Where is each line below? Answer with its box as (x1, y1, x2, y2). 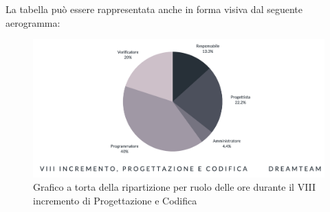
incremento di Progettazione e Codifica (33, 193, 197, 207)
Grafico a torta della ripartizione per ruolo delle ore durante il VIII (33, 180, 316, 194)
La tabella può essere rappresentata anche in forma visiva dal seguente (5, 2, 302, 16)
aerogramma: (5, 15, 60, 30)
